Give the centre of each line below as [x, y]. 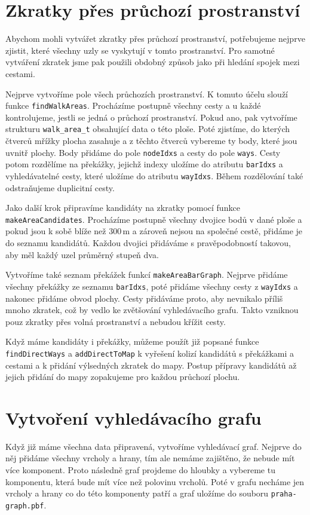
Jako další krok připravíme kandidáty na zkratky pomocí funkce [123, 208]
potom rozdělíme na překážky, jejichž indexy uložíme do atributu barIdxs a [144, 164]
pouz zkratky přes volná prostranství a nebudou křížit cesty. [116, 321]
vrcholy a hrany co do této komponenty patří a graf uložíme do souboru [137, 493]
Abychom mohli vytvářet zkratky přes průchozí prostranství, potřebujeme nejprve [155, 39]
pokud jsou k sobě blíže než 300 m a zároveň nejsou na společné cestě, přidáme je [154, 231]
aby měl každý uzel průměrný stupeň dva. [82, 254]
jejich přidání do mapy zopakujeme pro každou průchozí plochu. [123, 377]
